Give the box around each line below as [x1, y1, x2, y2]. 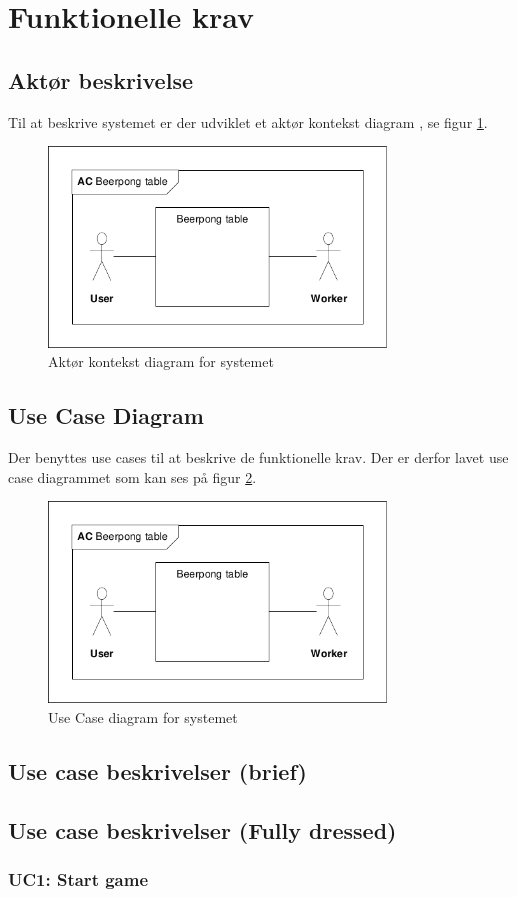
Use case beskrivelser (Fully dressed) [8, 814, 397, 845]
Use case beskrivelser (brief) [8, 755, 307, 786]
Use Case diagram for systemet [48, 706, 238, 727]
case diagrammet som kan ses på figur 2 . [8, 466, 257, 487]
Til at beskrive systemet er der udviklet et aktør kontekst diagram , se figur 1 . [8, 111, 488, 132]
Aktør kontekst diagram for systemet [48, 351, 274, 372]
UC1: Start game [8, 866, 149, 891]
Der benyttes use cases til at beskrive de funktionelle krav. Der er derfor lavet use [8, 447, 509, 468]
